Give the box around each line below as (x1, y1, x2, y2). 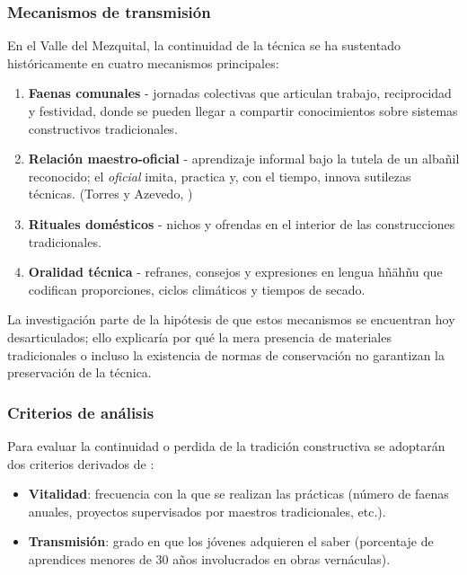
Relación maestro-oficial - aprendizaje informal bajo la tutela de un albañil (28, 149, 460, 168)
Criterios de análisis (7, 401, 154, 423)
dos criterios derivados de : (7, 454, 154, 473)
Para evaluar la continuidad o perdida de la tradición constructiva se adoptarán (7, 436, 445, 455)
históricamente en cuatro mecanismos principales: (7, 53, 279, 72)
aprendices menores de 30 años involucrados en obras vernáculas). (28, 549, 391, 568)
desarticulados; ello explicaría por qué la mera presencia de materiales (7, 327, 392, 346)
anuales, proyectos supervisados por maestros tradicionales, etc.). (28, 501, 386, 520)
